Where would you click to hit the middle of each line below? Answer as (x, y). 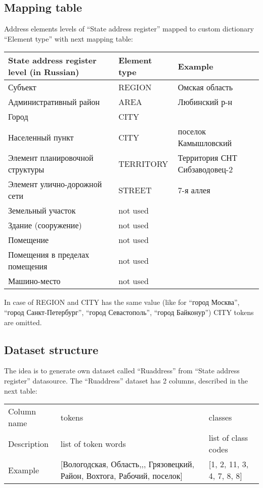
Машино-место (34, 281)
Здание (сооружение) (45, 225)
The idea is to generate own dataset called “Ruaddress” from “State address (122, 371)
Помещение (29, 240)
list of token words (93, 443)
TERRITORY (143, 163)
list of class (228, 438)
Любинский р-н (205, 102)
